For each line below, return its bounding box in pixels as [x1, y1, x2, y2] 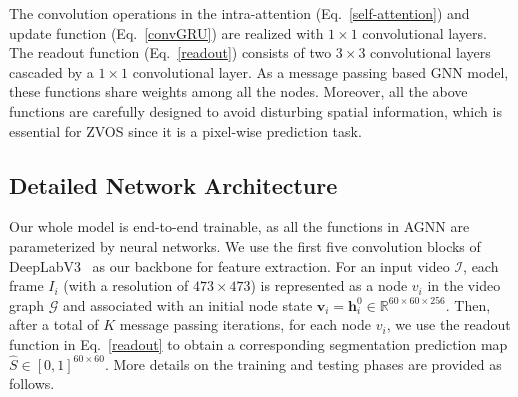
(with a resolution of [63, 275, 189, 296]
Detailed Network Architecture [9, 169, 338, 200]
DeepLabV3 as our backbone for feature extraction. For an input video [9, 255, 450, 276]
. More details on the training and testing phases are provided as [104, 353, 502, 374]
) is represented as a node [250, 275, 408, 296]
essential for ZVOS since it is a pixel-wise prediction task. [9, 120, 362, 141]
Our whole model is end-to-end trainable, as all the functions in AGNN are [9, 216, 470, 237]
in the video [427, 275, 501, 296]
